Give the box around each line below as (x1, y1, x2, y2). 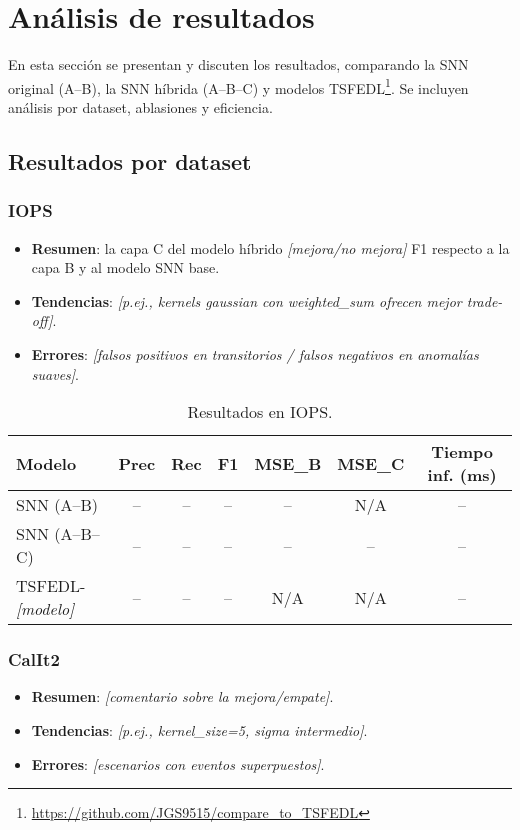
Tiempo (431, 440, 493, 464)
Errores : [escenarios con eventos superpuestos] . (31, 753, 325, 774)
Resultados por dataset (8, 145, 252, 176)
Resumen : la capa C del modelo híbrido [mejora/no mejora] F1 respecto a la (31, 237, 510, 258)
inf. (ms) (427, 463, 497, 487)
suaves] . (31, 363, 80, 384)
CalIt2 (8, 647, 60, 672)
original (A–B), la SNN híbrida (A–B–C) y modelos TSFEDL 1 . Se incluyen (8, 74, 469, 98)
